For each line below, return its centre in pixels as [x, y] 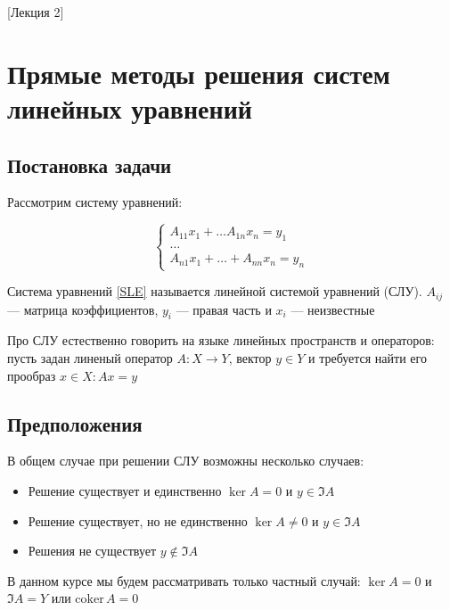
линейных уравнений [130, 107]
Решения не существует [92, 551]
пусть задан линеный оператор [90, 357]
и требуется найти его [367, 357]
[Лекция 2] [36, 12]
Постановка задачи [90, 165]
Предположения [75, 423]
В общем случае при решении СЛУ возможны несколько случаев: [186, 461]
